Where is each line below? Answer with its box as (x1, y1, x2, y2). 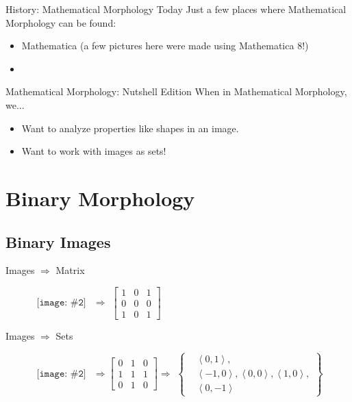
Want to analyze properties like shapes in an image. (21, 121, 239, 135)
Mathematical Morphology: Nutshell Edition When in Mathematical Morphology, (5, 84, 347, 99)
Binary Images (5, 231, 111, 252)
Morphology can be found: (5, 15, 116, 29)
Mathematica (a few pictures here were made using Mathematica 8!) (21, 38, 309, 53)
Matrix (55, 263, 85, 277)
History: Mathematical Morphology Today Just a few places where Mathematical (5, 2, 347, 16)
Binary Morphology (5, 184, 195, 212)
